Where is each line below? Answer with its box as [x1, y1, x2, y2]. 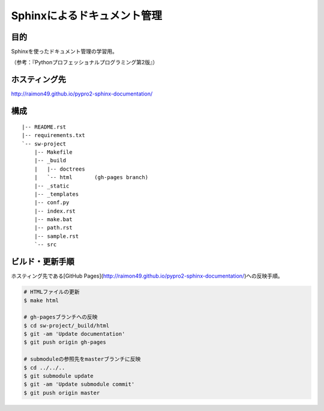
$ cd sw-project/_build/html [23, 322, 110, 329]
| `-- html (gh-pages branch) [34, 174, 149, 181]
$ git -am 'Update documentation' [23, 330, 125, 338]
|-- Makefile [34, 148, 73, 156]
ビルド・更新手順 [11, 257, 74, 267]
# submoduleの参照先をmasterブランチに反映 [23, 356, 141, 363]
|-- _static [34, 182, 70, 189]
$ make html [23, 297, 59, 303]
